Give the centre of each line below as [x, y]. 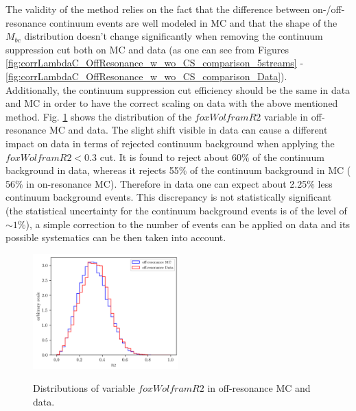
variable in [286, 116]
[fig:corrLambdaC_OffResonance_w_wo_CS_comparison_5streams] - [155, 63]
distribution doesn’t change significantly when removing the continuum [174, 36]
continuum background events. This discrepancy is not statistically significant [169, 197]
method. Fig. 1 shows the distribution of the [99, 116]
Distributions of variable [84, 388]
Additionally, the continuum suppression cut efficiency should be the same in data [178, 89]
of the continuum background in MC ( [271, 170]
